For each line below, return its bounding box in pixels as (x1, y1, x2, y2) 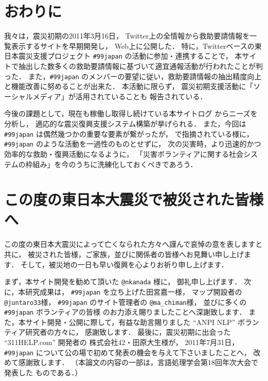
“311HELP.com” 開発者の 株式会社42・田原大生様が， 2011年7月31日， (4, 337, 239, 347)
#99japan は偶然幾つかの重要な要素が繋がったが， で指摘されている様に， (4, 128, 254, 139)
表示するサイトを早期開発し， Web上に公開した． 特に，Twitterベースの (11, 40, 255, 51)
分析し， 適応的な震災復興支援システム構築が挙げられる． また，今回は (4, 118, 246, 129)
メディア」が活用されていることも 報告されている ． (32, 90, 207, 101)
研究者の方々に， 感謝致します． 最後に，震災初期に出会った (25, 326, 231, 337)
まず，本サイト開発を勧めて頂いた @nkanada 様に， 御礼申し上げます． (4, 276, 242, 287)
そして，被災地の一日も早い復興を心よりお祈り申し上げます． (21, 259, 228, 269)
